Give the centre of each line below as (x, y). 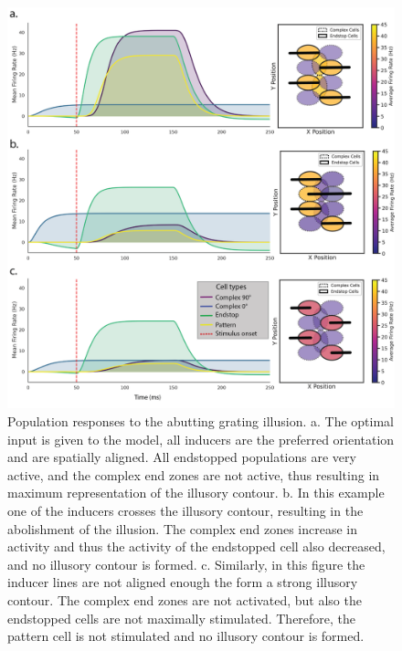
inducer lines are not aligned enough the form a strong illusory (183, 582)
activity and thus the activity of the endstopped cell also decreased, (196, 546)
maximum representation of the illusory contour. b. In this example (196, 493)
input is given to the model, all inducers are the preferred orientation (201, 439)
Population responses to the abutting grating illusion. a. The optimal (201, 421)
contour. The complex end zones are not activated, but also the (185, 599)
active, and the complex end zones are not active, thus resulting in (194, 474)
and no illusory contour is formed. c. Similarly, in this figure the (186, 564)
